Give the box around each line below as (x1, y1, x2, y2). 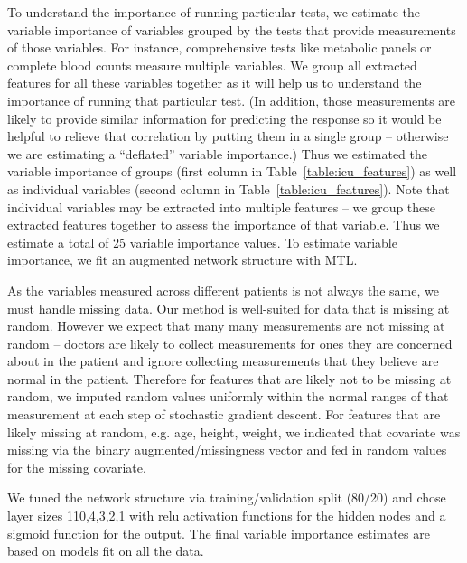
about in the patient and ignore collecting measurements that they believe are (7, 352, 439, 371)
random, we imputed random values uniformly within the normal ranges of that (7, 387, 449, 406)
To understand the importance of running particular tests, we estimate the (7, 3, 421, 21)
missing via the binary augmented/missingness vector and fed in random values (7, 440, 447, 459)
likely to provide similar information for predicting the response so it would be (7, 108, 442, 127)
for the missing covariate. (7, 457, 146, 476)
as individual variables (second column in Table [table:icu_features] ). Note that (7, 179, 450, 198)
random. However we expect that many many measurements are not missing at (7, 316, 445, 335)
